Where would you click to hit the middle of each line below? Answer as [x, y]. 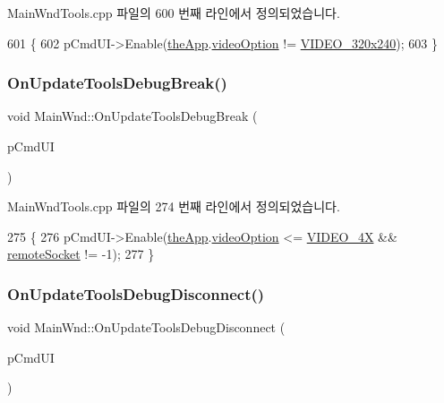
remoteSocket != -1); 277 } [81, 254]
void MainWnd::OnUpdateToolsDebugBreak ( [132, 116]
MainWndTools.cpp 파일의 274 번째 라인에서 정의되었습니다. [174, 206]
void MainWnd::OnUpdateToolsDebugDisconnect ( [146, 327]
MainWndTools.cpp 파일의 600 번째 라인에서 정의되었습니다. [174, 13]
